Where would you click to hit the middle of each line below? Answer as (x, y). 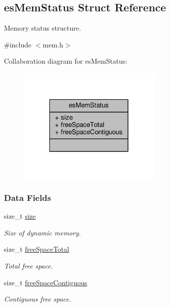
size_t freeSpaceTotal (37, 249)
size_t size (20, 216)
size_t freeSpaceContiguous (46, 282)
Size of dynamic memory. (42, 232)
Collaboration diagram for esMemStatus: (66, 61)
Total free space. (28, 266)
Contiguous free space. (38, 299)
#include (18, 44)
